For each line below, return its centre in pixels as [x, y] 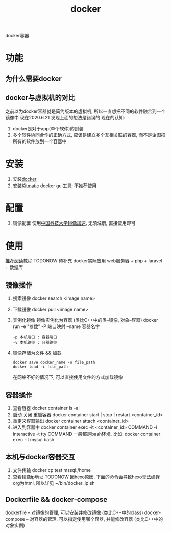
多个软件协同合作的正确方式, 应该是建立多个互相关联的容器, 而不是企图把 [89, 135]
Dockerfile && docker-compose [56, 499]
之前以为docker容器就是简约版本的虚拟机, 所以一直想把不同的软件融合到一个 [86, 111]
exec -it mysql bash [33, 440]
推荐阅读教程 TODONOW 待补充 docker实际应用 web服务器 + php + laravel [84, 261]
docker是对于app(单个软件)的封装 [48, 128]
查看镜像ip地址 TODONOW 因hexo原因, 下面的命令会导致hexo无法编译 [86, 477]
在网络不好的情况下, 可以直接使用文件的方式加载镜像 [68, 377]
